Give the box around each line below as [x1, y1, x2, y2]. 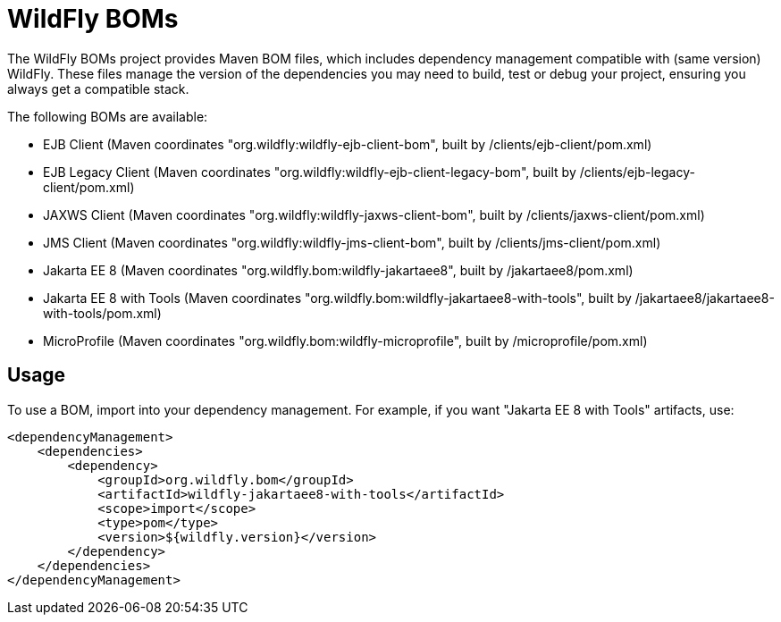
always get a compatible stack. [7, 80, 189, 97]
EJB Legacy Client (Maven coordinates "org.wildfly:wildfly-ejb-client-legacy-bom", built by [43, 164, 576, 180]
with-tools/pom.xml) [43, 305, 162, 321]
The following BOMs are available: [7, 108, 208, 124]
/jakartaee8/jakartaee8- [634, 290, 775, 306]
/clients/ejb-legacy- [579, 164, 695, 180]
